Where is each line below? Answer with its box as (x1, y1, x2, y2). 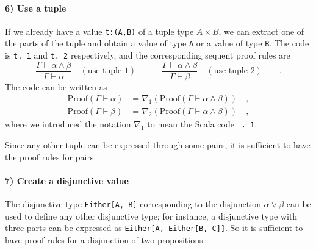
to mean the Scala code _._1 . (147, 118, 257, 130)
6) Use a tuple (5, 1, 66, 14)
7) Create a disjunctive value (5, 174, 129, 187)
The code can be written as (5, 80, 107, 93)
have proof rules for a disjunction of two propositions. (5, 234, 206, 246)
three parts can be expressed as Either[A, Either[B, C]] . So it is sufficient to (5, 221, 303, 234)
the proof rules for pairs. (5, 150, 96, 163)
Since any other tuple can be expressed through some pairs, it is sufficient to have (5, 138, 311, 151)
